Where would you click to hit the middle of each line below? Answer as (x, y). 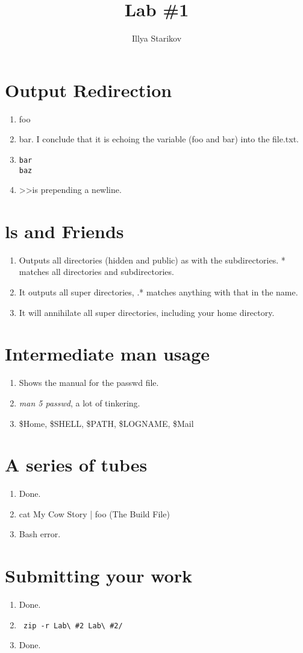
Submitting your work (98, 576)
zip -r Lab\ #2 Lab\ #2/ (73, 626)
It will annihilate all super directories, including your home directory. (147, 312)
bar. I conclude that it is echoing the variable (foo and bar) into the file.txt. (159, 139)
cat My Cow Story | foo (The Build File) (94, 513)
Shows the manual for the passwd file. (89, 383)
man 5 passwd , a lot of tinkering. (80, 402)
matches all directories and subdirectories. (96, 272)
